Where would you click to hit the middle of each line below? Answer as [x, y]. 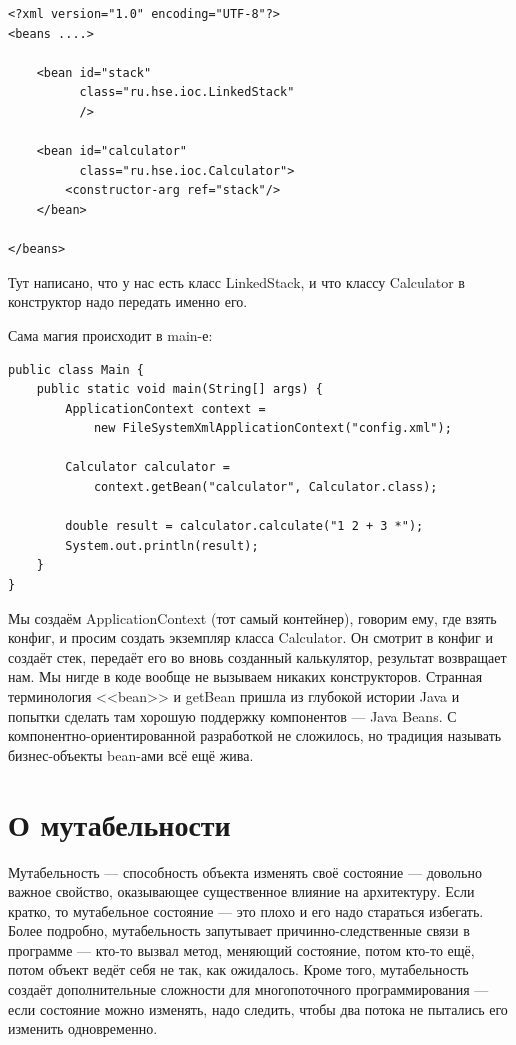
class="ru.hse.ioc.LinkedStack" [187, 92]
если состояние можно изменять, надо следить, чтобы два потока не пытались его [258, 1008]
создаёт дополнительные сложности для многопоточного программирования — [248, 989]
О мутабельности [119, 823]
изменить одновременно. [83, 1028]
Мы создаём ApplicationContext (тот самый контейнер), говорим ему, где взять [252, 617]
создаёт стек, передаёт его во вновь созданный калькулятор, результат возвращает [257, 656]
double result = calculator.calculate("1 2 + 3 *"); [244, 526]
